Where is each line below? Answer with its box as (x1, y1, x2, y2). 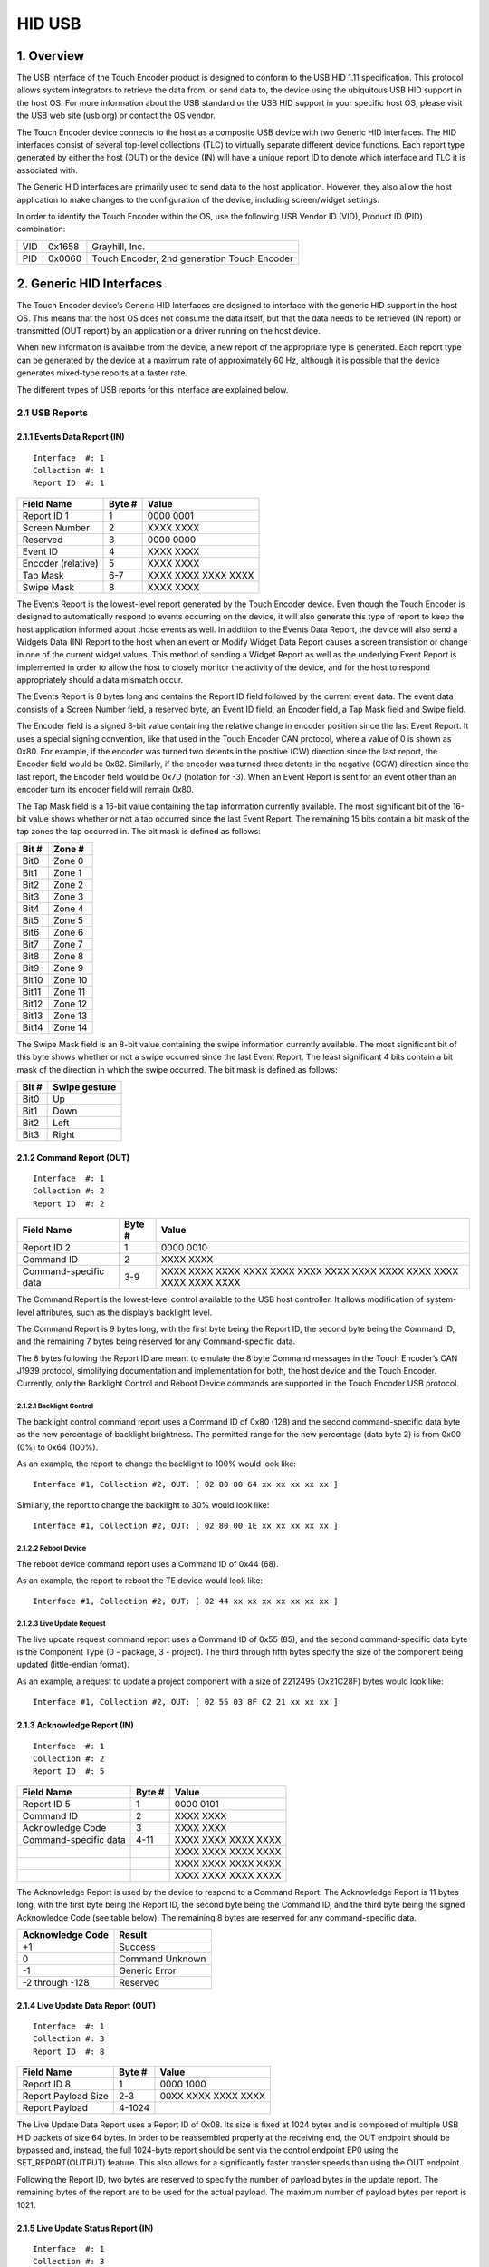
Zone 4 (53, 902, 84, 915)
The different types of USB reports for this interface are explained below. (16, 384, 289, 394)
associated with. (16, 164, 79, 176)
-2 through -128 (22, 1977, 90, 1989)
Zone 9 (53, 961, 84, 974)
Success (119, 1941, 156, 1953)
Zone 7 (53, 938, 83, 950)
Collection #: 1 (33, 465, 105, 475)
